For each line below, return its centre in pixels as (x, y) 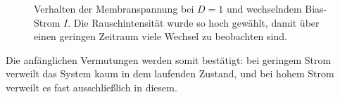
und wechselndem (264, 8)
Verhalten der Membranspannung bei (114, 8)
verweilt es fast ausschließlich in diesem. (92, 87)
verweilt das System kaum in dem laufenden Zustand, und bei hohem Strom (170, 73)
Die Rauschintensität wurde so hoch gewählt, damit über (196, 22)
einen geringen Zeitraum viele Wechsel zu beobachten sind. (160, 36)
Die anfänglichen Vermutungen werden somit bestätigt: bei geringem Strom (169, 59)
